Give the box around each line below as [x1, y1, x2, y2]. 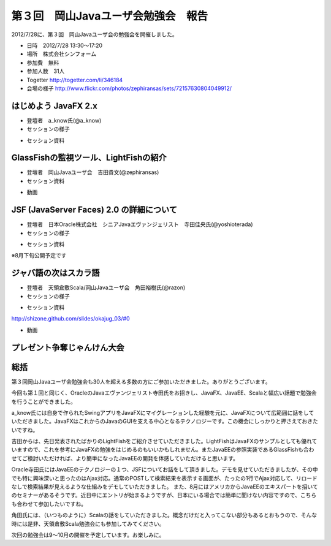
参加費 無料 [26, 59, 59, 66]
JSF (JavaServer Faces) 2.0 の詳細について [11, 205, 178, 215]
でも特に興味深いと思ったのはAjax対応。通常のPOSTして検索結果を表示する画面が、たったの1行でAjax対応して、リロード [11, 474, 318, 482]
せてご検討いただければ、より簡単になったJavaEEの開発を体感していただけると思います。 [11, 454, 239, 462]
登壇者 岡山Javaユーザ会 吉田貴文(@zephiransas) [26, 169, 159, 176]
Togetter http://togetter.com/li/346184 [26, 76, 123, 83]
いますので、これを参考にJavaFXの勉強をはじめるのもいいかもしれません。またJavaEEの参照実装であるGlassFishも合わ [11, 446, 314, 453]
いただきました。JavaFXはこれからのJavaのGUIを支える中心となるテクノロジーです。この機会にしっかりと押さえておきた [11, 417, 319, 425]
